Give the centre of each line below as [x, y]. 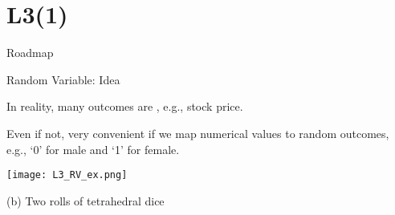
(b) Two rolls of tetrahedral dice [86, 200]
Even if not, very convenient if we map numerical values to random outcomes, [198, 133]
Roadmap [30, 53]
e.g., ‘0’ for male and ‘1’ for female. [93, 149]
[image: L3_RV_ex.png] [67, 175]
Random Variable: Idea [63, 79]
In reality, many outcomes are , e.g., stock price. [125, 106]
